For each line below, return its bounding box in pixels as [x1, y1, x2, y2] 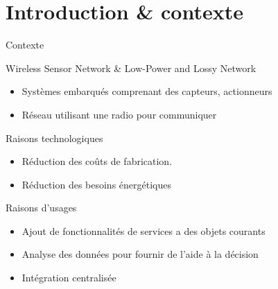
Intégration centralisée [21, 270, 116, 285]
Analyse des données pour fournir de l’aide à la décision [21, 247, 259, 261]
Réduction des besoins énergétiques [21, 177, 171, 191]
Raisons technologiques [6, 130, 103, 145]
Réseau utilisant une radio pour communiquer [21, 107, 217, 121]
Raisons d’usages [6, 200, 77, 215]
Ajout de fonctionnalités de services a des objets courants [21, 223, 266, 238]
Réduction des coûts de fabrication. [21, 154, 173, 168]
